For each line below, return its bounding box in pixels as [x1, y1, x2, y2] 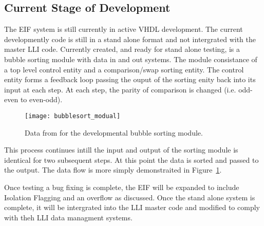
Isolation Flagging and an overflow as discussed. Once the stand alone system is [4, 192, 255, 202]
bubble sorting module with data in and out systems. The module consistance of [4, 53, 257, 64]
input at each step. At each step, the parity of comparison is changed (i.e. [4, 84, 236, 95]
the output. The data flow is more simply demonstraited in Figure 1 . [4, 164, 222, 175]
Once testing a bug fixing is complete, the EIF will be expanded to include [4, 181, 239, 192]
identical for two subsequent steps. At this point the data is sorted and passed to [4, 154, 259, 165]
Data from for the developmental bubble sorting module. [25, 127, 203, 138]
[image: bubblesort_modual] [25, 112, 121, 120]
